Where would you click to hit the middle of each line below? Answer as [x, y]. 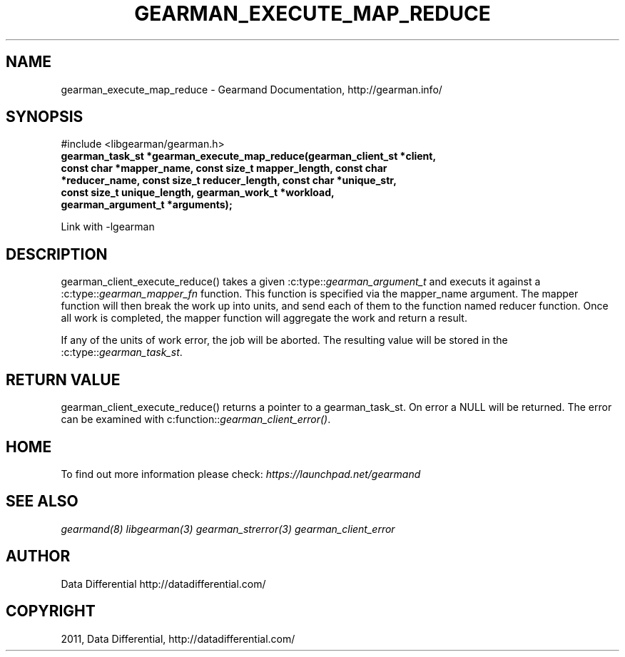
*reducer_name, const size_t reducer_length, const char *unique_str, [229, 180]
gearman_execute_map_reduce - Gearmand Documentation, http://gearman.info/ [251, 89]
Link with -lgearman [108, 227]
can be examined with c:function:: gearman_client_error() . [196, 419]
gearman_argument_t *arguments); [147, 205]
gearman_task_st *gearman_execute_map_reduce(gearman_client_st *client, [249, 156]
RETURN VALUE [63, 380]
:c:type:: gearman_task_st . [122, 352]
